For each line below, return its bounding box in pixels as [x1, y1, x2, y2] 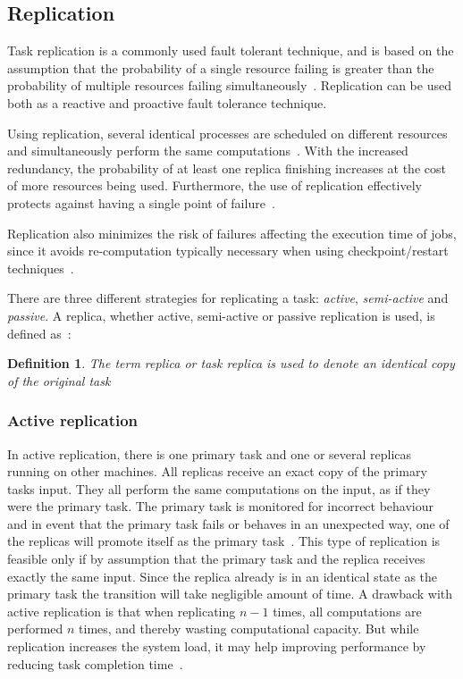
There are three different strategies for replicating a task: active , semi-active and [7, 289, 449, 307]
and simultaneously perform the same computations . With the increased [7, 141, 408, 160]
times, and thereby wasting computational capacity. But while [79, 619, 419, 638]
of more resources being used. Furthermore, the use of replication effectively [7, 176, 422, 195]
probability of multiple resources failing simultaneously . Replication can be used [7, 76, 451, 95]
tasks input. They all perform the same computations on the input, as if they [7, 479, 431, 498]
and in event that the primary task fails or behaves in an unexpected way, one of [7, 514, 450, 532]
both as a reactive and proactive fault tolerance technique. [7, 93, 327, 112]
